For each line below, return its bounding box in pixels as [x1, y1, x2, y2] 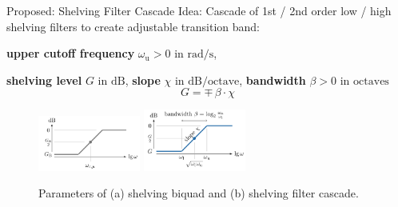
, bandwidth [239, 71, 306, 88]
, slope [125, 71, 161, 88]
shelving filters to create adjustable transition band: [6, 18, 261, 34]
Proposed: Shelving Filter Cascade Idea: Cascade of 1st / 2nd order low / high [6, 2, 392, 18]
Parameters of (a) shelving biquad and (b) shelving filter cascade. [38, 185, 359, 201]
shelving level [6, 71, 82, 88]
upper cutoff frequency [6, 45, 135, 62]
